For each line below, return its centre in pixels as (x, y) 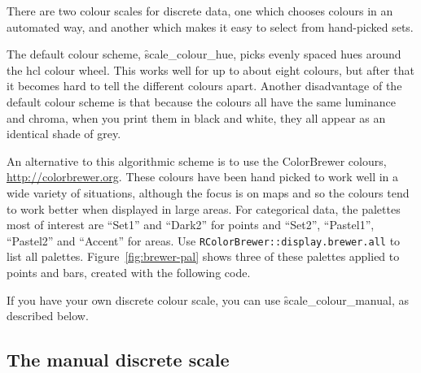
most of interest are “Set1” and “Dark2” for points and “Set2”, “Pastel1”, (191, 225)
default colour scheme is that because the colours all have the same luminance (201, 101)
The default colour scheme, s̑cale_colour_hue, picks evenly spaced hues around (204, 54)
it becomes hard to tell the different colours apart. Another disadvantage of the (204, 86)
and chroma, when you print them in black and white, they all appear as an (196, 117)
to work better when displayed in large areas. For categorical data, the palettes (204, 208)
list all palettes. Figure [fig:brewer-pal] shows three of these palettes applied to (203, 256)
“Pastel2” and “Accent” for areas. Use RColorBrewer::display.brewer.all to (204, 240)
